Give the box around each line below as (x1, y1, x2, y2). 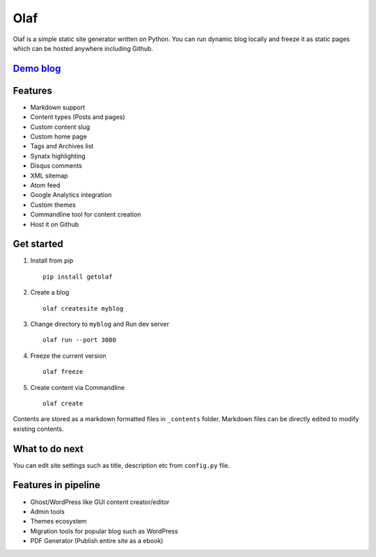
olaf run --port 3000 (42, 336, 116, 344)
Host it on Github (30, 220, 79, 228)
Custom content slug (30, 123, 91, 131)
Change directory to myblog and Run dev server (30, 320, 170, 329)
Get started (13, 238, 63, 250)
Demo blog (13, 63, 61, 74)
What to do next (13, 443, 84, 455)
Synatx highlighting (30, 152, 86, 160)
